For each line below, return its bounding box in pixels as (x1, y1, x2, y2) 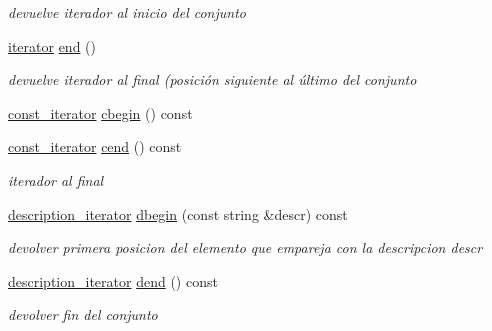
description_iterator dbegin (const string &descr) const (8, 203, 348, 224)
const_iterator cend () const (8, 136, 182, 157)
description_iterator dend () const (8, 270, 218, 291)
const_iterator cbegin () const (8, 102, 193, 123)
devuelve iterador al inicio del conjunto (8, 2, 246, 22)
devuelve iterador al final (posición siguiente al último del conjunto (8, 69, 417, 90)
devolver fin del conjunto (8, 304, 158, 325)
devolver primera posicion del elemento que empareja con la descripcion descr (8, 237, 483, 258)
